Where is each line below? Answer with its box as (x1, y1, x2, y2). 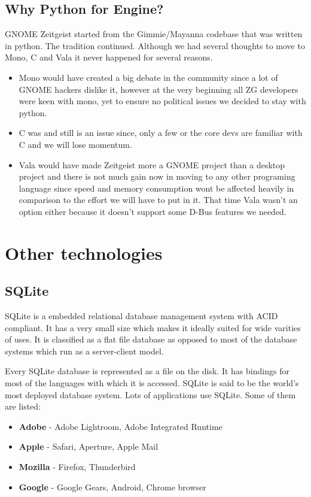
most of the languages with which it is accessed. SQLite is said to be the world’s (5, 377, 299, 389)
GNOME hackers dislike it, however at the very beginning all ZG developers (19, 83, 298, 95)
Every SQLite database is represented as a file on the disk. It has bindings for (5, 365, 289, 377)
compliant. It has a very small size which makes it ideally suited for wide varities (5, 321, 301, 334)
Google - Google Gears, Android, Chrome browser (19, 480, 206, 493)
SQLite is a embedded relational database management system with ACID (5, 310, 278, 322)
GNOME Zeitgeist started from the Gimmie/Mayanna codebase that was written (5, 28, 303, 40)
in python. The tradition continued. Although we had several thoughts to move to (5, 39, 305, 51)
